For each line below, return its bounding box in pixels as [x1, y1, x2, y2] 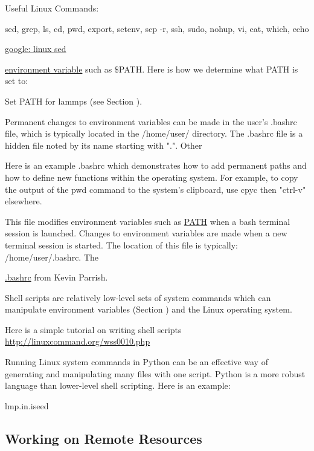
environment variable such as [5, 62, 112, 75]
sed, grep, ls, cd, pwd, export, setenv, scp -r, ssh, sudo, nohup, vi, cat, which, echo [5, 22, 309, 34]
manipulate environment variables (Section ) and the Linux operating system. [5, 303, 292, 316]
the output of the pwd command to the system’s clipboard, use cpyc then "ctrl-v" [5, 183, 306, 195]
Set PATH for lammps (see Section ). [5, 94, 143, 107]
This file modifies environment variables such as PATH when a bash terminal [5, 215, 290, 227]
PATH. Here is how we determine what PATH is [118, 62, 298, 75]
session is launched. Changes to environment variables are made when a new [5, 227, 287, 239]
